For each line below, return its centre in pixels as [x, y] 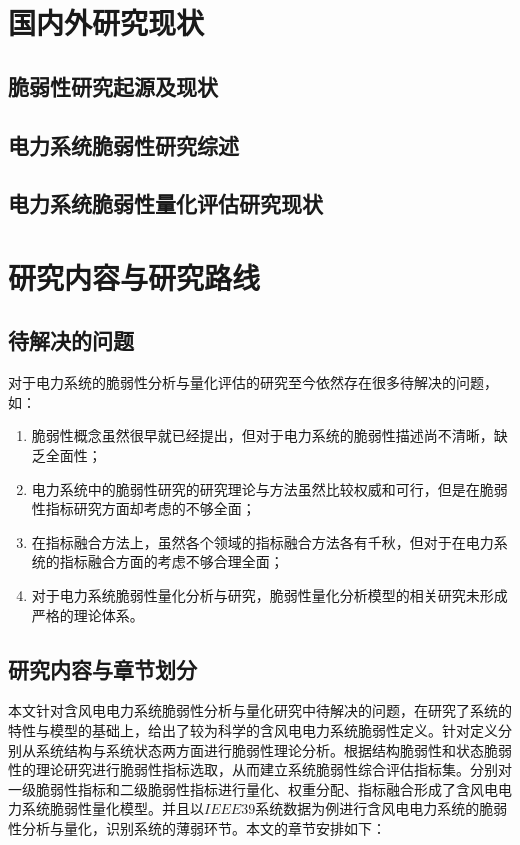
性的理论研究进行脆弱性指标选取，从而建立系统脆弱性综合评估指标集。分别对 [260, 769]
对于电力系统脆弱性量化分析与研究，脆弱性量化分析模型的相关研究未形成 [269, 595]
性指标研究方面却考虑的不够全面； [143, 508]
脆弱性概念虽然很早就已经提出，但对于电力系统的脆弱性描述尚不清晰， [262, 435]
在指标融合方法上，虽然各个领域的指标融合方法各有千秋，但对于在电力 [262, 541]
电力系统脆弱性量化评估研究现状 [165, 203]
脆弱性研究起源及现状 [113, 85]
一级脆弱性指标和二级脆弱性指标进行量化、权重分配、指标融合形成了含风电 [253, 788]
